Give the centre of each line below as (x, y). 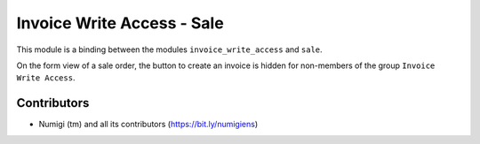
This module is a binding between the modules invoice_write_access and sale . (170, 49)
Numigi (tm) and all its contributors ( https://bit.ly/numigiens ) (148, 125)
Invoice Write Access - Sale (120, 23)
